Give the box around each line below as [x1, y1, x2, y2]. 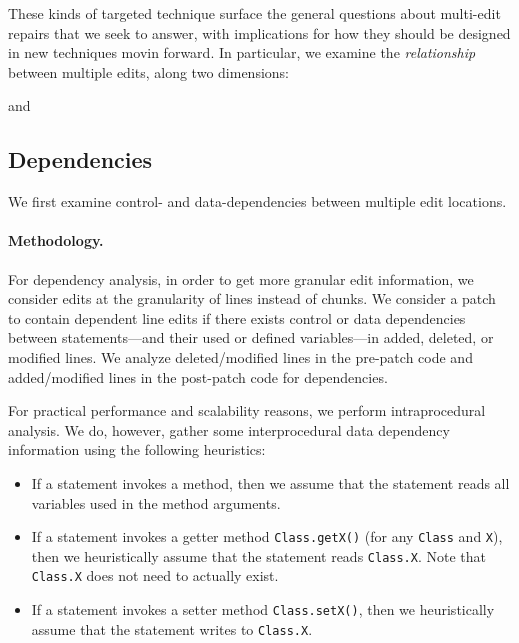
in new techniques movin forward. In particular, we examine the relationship [8, 42, 476, 63]
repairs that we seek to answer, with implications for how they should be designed [8, 22, 511, 43]
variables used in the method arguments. [31, 492, 281, 513]
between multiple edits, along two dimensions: [8, 61, 289, 82]
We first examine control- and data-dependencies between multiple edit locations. [8, 191, 507, 212]
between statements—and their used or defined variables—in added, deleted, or [8, 327, 494, 348]
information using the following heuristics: [8, 439, 266, 460]
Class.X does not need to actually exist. [31, 565, 279, 586]
